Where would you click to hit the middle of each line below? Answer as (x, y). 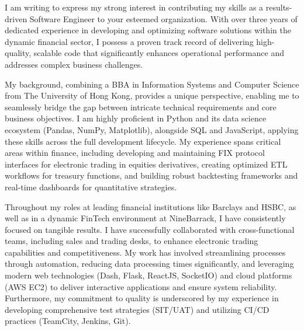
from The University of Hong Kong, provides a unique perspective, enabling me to (152, 95)
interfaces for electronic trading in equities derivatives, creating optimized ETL (146, 164)
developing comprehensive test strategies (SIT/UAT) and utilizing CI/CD (137, 309)
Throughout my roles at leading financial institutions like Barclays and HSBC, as (151, 206)
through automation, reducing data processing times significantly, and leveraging (149, 264)
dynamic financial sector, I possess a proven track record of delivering (129, 41)
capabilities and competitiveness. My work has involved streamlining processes (145, 252)
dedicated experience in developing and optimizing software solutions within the (148, 30)
